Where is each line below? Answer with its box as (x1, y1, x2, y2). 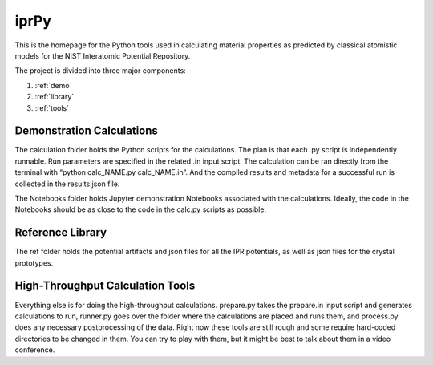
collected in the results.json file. (14, 179, 120, 189)
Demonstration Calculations (14, 124, 158, 138)
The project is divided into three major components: (14, 66, 186, 75)
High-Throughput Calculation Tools (14, 279, 196, 293)
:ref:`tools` (34, 103, 70, 112)
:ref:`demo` (34, 80, 72, 90)
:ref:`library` (34, 92, 75, 102)
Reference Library (14, 225, 107, 240)
